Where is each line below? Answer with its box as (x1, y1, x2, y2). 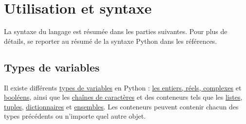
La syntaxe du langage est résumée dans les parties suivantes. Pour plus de (4, 26, 227, 36)
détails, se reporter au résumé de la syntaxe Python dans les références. (4, 35, 217, 46)
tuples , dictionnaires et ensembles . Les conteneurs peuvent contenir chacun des (4, 101, 239, 111)
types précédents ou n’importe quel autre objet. (4, 111, 146, 121)
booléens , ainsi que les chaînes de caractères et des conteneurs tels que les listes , (4, 92, 243, 102)
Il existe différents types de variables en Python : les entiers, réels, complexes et (4, 82, 242, 92)
